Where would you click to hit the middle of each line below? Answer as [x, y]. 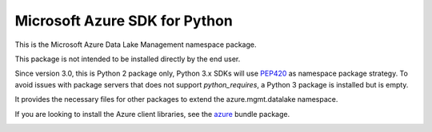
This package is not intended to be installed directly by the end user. [128, 59]
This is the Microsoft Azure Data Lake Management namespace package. [136, 45]
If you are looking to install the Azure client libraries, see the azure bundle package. [152, 114]
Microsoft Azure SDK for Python [124, 21]
